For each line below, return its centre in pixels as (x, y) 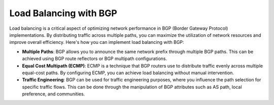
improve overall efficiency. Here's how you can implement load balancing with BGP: (97, 42)
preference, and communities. (54, 94)
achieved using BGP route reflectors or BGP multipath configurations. (95, 59)
